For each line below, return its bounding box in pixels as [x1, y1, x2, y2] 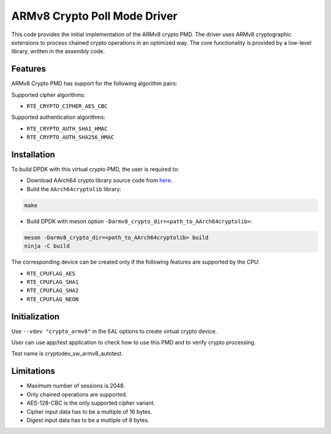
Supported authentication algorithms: [11, 113, 105, 121]
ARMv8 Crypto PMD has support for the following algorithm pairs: [11, 80, 178, 87]
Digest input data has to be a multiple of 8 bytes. [26, 416, 150, 424]
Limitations [11, 366, 55, 376]
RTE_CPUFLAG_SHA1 [26, 278, 79, 285]
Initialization [11, 311, 60, 322]
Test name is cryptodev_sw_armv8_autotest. [11, 350, 123, 357]
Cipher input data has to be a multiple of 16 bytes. [26, 408, 153, 415]
